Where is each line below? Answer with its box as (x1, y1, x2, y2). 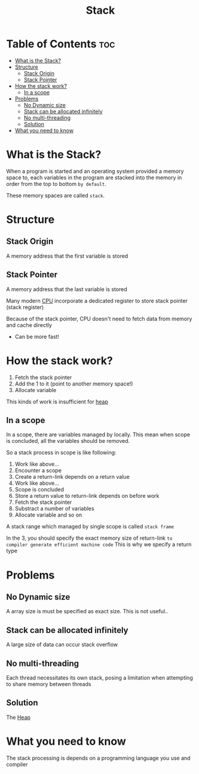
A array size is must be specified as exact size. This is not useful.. (6, 608, 169, 615)
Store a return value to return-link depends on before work (14, 492, 160, 500)
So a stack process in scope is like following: (6, 449, 117, 456)
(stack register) (6, 303, 44, 311)
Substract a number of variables (14, 505, 94, 512)
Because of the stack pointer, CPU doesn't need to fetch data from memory (6, 315, 192, 322)
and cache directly (6, 321, 53, 329)
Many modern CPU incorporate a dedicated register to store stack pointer (6, 297, 188, 304)
